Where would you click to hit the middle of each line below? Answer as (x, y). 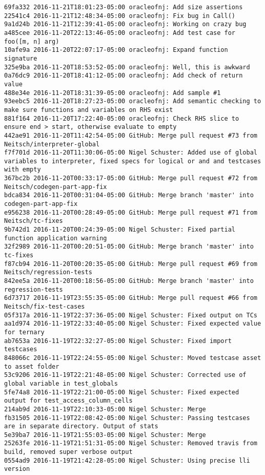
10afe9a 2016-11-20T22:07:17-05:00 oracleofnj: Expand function (116, 50)
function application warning (56, 238)
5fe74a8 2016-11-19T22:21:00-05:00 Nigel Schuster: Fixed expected (122, 392)
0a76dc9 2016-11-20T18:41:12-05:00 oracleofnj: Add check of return (124, 76)
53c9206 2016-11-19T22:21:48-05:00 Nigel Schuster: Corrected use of (125, 375)
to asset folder (32, 366)
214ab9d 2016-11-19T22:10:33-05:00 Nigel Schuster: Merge (105, 409)
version (17, 469)
